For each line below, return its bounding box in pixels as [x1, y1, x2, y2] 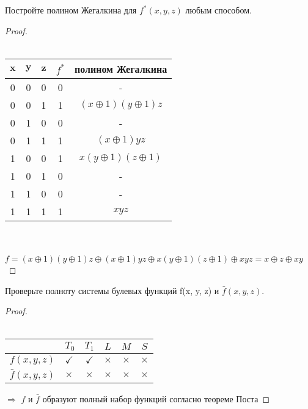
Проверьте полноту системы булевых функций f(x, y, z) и [5, 284, 219, 297]
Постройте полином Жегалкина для [5, 4, 137, 16]
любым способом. [185, 4, 252, 16]
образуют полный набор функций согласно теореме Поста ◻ [42, 392, 270, 405]
